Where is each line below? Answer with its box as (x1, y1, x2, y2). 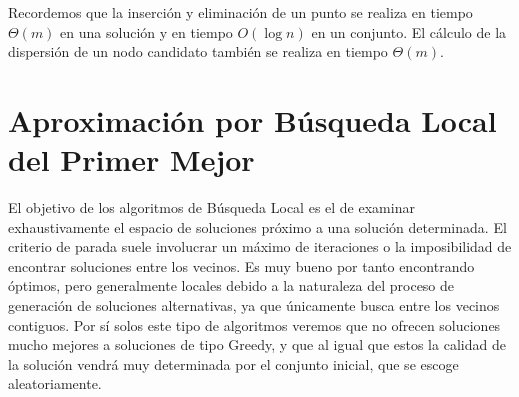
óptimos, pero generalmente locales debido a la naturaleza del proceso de (8, 275, 455, 296)
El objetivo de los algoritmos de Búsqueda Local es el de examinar (8, 197, 415, 218)
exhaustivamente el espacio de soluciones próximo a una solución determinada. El (8, 216, 507, 237)
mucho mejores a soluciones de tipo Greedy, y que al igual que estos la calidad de (8, 334, 506, 355)
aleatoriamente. (8, 373, 102, 394)
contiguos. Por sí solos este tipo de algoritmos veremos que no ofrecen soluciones (8, 314, 501, 335)
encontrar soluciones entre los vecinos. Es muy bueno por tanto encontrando (8, 255, 475, 276)
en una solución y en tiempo (60, 21, 233, 42)
